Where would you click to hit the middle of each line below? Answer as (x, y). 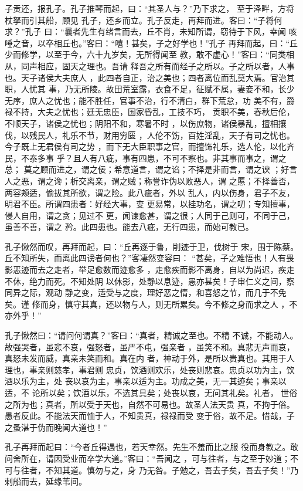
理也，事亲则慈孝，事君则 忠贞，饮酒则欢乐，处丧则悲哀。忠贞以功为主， (146, 369)
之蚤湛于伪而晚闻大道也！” (56, 427)
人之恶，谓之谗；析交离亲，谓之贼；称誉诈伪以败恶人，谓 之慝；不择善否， (150, 180)
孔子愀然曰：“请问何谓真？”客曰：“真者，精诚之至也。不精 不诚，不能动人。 (151, 335)
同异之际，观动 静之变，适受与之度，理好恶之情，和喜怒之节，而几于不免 (146, 292)
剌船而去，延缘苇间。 (46, 481)
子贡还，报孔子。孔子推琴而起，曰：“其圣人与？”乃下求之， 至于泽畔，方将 (149, 8)
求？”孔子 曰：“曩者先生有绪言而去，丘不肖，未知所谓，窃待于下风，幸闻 (145, 31)
